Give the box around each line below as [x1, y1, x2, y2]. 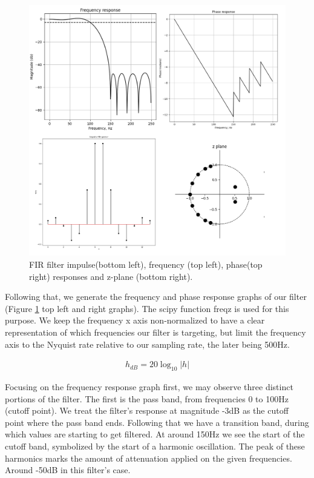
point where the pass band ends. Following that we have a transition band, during [5, 416, 309, 428]
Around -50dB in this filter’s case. [5, 463, 131, 476]
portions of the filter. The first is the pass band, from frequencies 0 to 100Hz [5, 392, 289, 405]
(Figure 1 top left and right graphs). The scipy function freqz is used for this [5, 302, 289, 314]
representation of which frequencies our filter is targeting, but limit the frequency [5, 326, 306, 339]
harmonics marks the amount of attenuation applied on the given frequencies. [5, 451, 292, 464]
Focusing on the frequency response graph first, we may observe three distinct [5, 380, 293, 393]
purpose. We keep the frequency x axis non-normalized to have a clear [5, 314, 265, 327]
